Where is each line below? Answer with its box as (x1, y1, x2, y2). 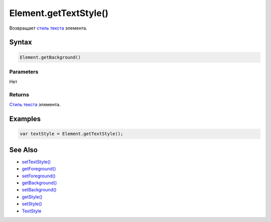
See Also (9, 145, 38, 154)
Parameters (9, 68, 39, 75)
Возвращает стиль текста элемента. (9, 25, 87, 31)
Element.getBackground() (20, 54, 81, 60)
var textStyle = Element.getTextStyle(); (20, 131, 123, 137)
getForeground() (22, 166, 56, 172)
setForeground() (22, 173, 56, 179)
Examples (9, 115, 41, 123)
